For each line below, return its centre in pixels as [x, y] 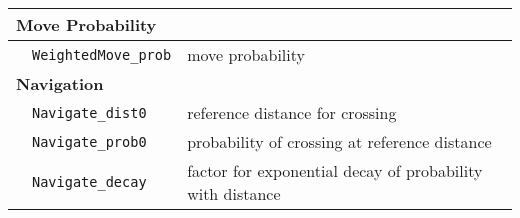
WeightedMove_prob [102, 54]
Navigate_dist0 [89, 112]
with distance [234, 193]
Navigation [60, 83]
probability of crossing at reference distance [339, 141]
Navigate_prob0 [89, 141]
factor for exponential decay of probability [335, 170]
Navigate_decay [89, 182]
